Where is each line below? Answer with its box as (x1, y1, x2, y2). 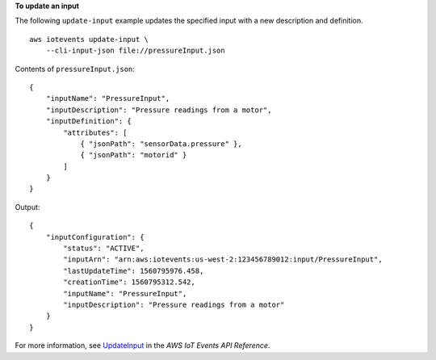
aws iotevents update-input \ (29, 35, 149, 44)
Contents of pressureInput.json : (15, 64, 135, 73)
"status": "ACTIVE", (63, 244, 145, 253)
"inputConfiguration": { (45, 232, 145, 241)
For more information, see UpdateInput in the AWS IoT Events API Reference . (15, 341, 270, 350)
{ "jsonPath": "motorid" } (80, 150, 187, 160)
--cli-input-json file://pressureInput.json (45, 46, 225, 56)
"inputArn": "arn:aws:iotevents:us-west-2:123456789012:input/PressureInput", (63, 255, 383, 264)
